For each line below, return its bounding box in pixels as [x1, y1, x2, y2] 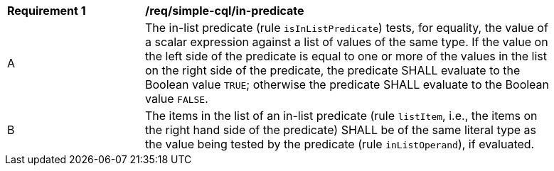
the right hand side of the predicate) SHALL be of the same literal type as [145, 123, 537, 137]
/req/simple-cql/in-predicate [145, 4, 304, 18]
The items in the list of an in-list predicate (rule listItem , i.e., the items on [145, 109, 538, 123]
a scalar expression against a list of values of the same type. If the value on [145, 35, 548, 49]
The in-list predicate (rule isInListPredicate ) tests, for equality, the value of [145, 21, 548, 35]
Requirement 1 [7, 4, 86, 18]
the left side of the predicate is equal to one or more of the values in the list [145, 49, 548, 63]
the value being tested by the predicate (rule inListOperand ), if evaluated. [145, 137, 535, 151]
